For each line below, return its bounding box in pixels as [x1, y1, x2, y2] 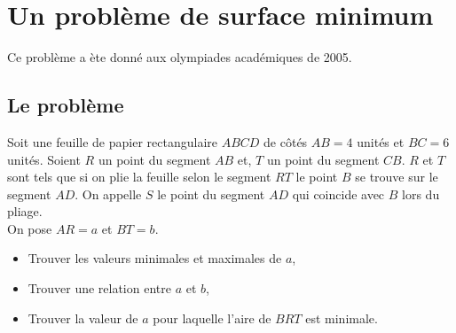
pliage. [7, 202, 43, 221]
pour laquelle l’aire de [153, 308, 271, 327]
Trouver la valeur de [28, 308, 138, 327]
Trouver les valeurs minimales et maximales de [28, 249, 282, 267]
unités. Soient [7, 150, 81, 168]
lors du [402, 184, 440, 203]
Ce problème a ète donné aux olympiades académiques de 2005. [7, 48, 352, 66]
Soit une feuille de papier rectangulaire [7, 132, 217, 151]
